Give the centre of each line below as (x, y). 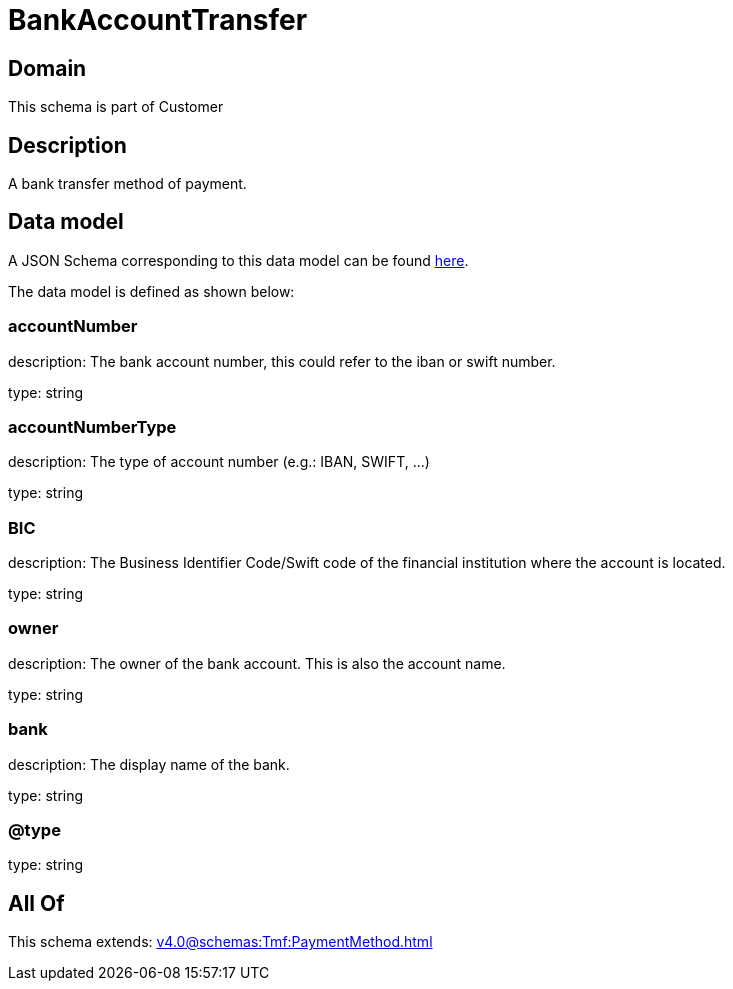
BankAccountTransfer (158, 20)
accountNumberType (92, 426)
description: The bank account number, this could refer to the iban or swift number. (282, 361)
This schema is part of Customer (116, 107)
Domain (47, 68)
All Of (36, 903)
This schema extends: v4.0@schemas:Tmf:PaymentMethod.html (220, 942)
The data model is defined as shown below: (151, 291)
